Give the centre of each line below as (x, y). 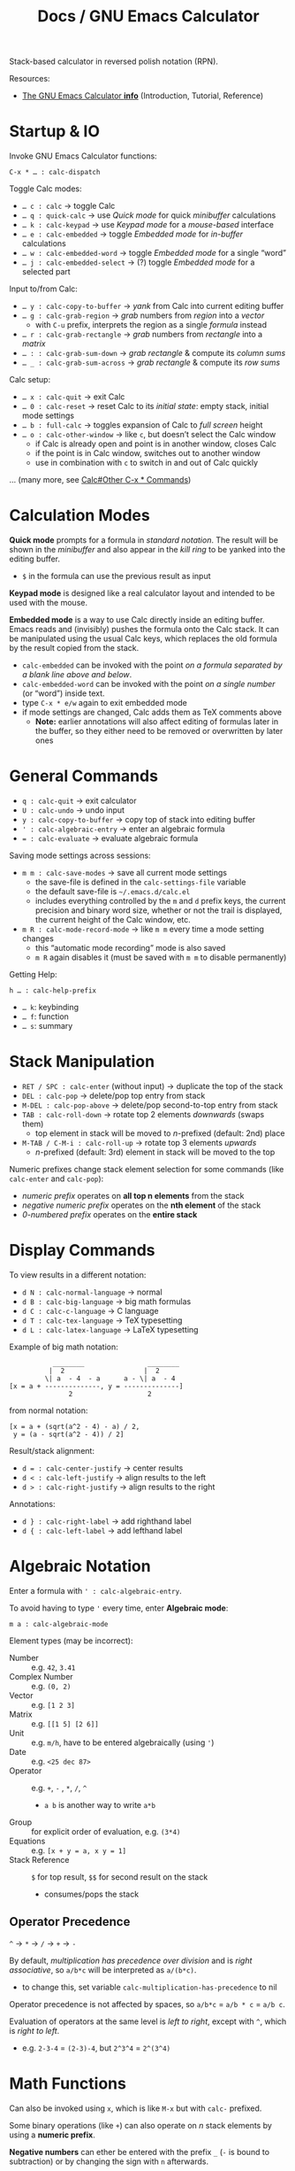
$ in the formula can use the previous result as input (116, 576)
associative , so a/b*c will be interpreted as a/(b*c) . (103, 1970)
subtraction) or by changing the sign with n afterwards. (109, 2161)
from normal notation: (49, 1410)
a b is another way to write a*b (100, 1804)
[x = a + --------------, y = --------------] (96, 1386)
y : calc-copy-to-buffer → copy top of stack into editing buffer (139, 819)
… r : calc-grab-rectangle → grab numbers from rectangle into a (142, 335)
